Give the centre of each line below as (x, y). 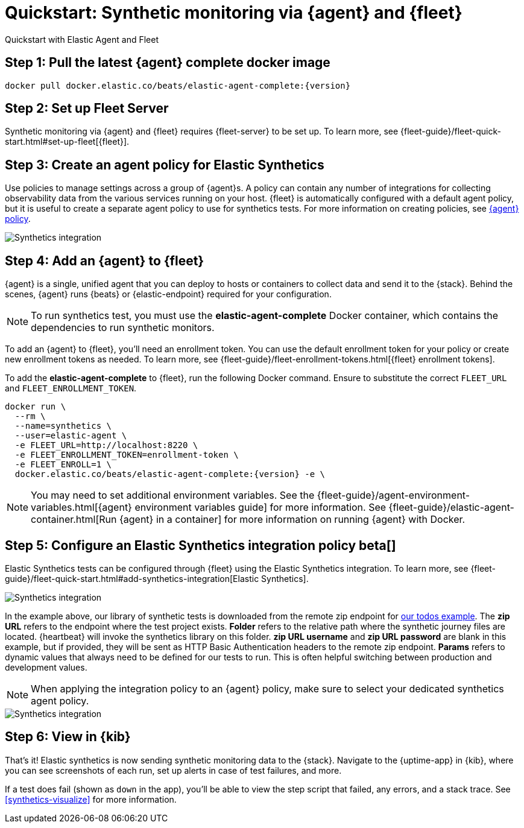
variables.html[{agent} (81, 507)
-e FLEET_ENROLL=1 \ (63, 465)
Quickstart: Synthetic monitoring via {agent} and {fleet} (234, 13)
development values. (46, 667)
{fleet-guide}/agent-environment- (393, 495)
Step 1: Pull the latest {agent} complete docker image (168, 63)
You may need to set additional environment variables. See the (173, 495)
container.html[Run (74, 520)
